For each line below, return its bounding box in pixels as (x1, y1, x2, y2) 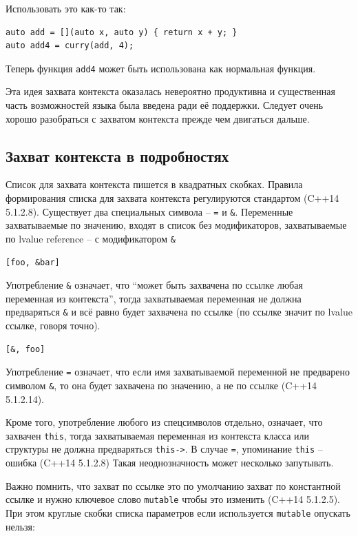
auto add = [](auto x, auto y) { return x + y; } (6, 27, 238, 37)
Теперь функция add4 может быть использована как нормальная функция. (6, 61, 316, 75)
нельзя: (6, 519, 35, 533)
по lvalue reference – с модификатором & (6, 231, 176, 245)
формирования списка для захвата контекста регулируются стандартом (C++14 (6, 191, 339, 205)
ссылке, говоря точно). (6, 318, 101, 333)
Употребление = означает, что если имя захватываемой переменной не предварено (6, 364, 350, 379)
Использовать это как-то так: (6, 1, 126, 15)
